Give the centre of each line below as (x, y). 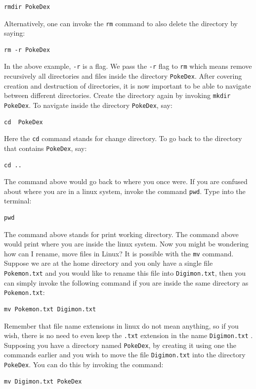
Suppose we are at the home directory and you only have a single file (108, 263)
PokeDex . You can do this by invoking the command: (84, 365)
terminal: (18, 201)
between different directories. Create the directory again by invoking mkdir (117, 95)
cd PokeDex (23, 122)
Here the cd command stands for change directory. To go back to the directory (123, 138)
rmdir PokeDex (27, 7)
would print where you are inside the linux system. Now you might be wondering (127, 244)
